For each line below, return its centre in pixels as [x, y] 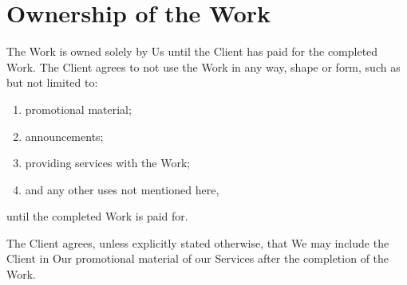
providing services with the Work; [108, 163]
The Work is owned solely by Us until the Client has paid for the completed [192, 51]
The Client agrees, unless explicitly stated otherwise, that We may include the [198, 242]
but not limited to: [52, 82]
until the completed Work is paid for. [97, 216]
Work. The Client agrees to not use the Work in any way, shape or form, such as [203, 66]
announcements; [64, 136]
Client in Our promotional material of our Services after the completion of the [198, 258]
